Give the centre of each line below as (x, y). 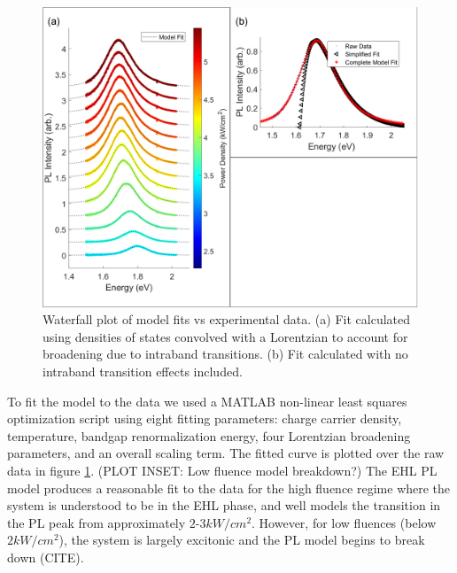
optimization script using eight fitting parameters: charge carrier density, (205, 418)
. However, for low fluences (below (344, 522)
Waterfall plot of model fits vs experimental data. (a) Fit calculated (227, 319)
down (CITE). (46, 558)
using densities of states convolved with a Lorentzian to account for (225, 336)
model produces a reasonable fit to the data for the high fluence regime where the (229, 488)
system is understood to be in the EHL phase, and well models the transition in (224, 505)
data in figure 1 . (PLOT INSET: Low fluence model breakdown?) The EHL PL (222, 471)
